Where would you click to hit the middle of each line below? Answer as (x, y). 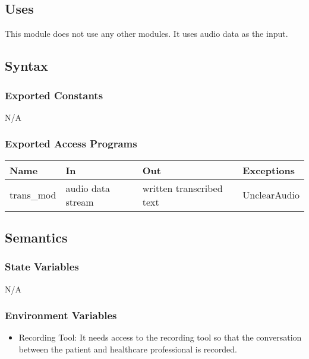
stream (80, 201)
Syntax (26, 66)
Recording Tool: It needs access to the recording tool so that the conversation (160, 337)
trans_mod (33, 195)
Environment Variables (61, 315)
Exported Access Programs (71, 144)
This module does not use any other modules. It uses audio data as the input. (146, 34)
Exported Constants (54, 95)
